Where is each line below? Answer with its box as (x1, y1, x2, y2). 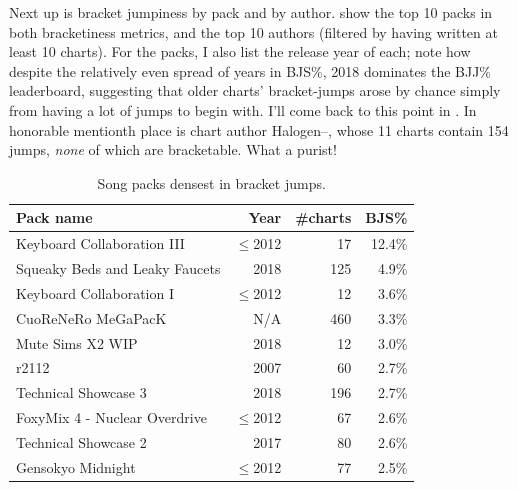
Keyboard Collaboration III (16, 233, 185, 254)
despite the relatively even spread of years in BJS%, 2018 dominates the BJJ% (9, 60, 492, 81)
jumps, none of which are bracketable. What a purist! (9, 139, 337, 160)
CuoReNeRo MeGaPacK (16, 307, 167, 328)
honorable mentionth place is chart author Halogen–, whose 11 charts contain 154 (9, 119, 509, 140)
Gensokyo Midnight (16, 456, 136, 477)
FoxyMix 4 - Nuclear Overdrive (16, 407, 207, 428)
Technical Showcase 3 (16, 382, 147, 403)
